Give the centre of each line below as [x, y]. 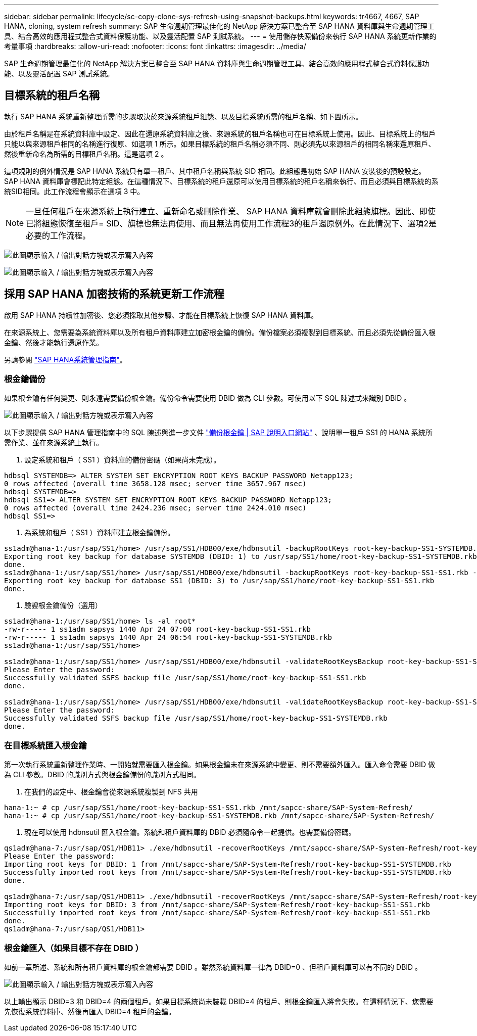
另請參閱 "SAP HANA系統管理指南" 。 [65, 359]
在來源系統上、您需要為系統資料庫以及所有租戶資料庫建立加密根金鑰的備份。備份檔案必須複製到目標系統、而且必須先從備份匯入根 [220, 332]
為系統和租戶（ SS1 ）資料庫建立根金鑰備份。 [100, 533]
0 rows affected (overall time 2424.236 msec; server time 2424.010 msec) [155, 508]
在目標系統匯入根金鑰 [45, 745]
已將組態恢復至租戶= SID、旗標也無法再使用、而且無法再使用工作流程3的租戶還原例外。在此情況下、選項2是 [231, 223]
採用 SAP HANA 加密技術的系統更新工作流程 [114, 294]
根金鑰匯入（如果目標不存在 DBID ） [74, 948]
